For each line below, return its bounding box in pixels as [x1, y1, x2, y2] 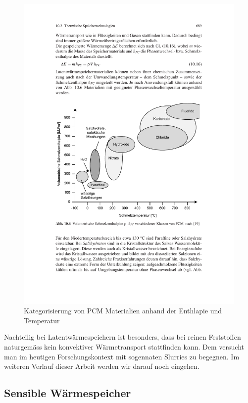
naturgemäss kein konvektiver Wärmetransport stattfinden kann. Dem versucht [4, 341, 244, 352]
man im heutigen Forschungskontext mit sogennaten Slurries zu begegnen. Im [4, 351, 240, 361]
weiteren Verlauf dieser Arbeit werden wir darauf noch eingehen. [4, 361, 199, 371]
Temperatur [24, 315, 60, 325]
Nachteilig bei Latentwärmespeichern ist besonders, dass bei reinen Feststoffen [4, 332, 241, 342]
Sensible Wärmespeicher [4, 385, 131, 401]
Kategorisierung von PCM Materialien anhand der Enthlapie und [24, 305, 222, 316]
